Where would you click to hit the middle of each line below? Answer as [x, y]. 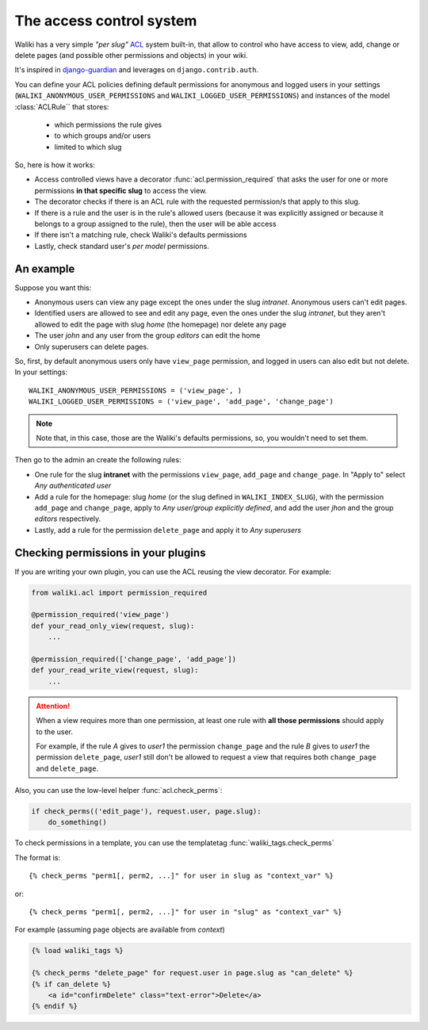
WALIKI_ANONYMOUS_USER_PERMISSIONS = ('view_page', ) [135, 390]
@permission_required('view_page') [100, 615]
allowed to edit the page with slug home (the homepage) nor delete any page [160, 324]
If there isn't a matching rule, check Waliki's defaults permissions [141, 235]
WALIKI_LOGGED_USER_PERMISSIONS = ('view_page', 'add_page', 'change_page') [182, 402]
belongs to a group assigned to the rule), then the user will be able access [155, 224]
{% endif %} [55, 1006]
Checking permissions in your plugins [110, 552]
